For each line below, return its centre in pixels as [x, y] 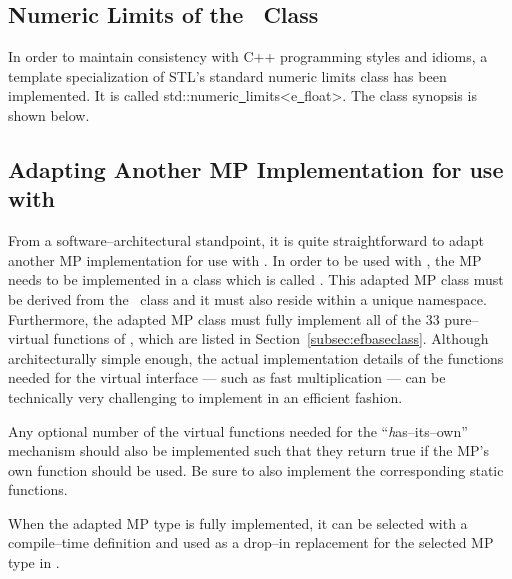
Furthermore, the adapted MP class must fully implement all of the [214, 318]
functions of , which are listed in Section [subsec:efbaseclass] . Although [271, 338]
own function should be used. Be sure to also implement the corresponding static [256, 469]
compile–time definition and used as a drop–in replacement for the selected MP [251, 542]
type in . [34, 562]
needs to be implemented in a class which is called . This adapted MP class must [256, 279]
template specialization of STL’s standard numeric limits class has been [227, 75]
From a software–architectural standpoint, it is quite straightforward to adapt [246, 240]
